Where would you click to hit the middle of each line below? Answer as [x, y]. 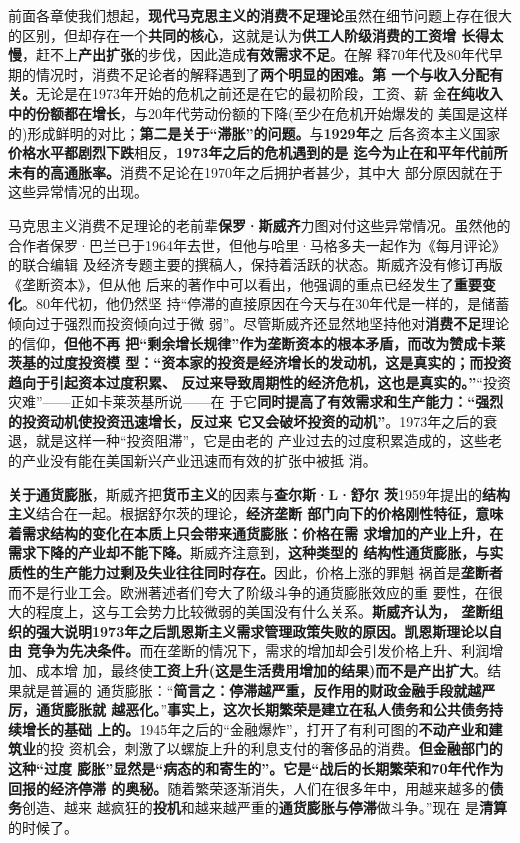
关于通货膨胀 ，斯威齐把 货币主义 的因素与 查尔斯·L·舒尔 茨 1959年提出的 [245, 493]
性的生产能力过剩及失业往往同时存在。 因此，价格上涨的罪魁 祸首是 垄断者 [262, 572]
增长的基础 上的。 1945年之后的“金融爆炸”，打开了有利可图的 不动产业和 [255, 728]
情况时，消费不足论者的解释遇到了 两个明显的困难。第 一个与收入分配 [262, 73]
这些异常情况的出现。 [78, 191]
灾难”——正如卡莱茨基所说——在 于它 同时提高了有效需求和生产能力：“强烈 [256, 401]
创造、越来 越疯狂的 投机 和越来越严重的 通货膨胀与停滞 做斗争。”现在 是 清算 [264, 807]
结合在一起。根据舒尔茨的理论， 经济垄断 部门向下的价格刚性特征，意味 [270, 513]
